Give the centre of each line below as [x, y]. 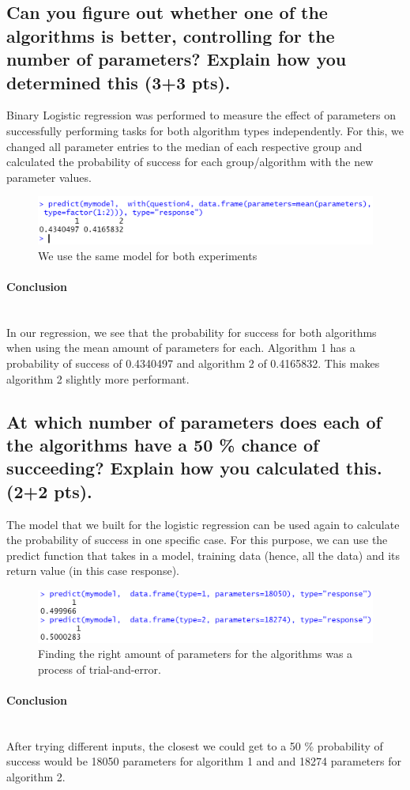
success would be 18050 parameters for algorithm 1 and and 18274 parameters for [204, 761]
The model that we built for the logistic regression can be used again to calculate [203, 524]
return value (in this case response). [93, 571]
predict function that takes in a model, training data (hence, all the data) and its [203, 555]
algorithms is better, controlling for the [171, 35]
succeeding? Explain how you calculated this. [194, 468]
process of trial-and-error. [100, 669]
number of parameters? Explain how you [177, 59]
